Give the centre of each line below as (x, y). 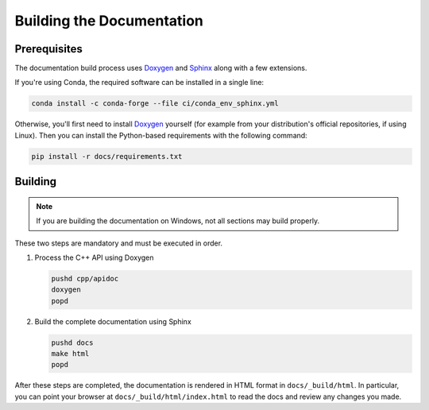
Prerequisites (48, 49)
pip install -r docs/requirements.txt (107, 156)
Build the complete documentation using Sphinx (113, 321)
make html (70, 354)
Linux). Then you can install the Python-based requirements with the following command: (161, 135)
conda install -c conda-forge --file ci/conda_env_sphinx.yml (155, 104)
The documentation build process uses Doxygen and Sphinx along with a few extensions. (161, 68)
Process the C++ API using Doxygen (94, 257)
